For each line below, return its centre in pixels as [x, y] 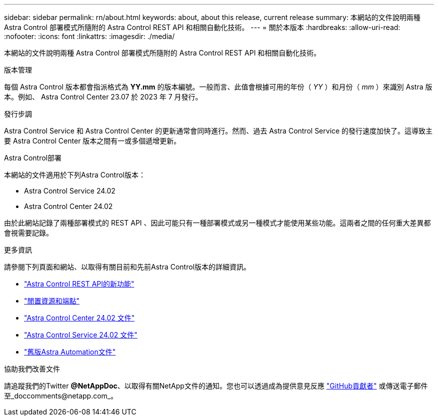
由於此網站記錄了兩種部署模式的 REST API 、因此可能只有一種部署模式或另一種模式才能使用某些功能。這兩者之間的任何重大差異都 [217, 223]
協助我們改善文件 [32, 369]
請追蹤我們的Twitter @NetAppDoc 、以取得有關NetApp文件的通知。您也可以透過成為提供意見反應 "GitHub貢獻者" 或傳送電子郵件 [216, 386]
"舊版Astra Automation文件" [70, 352]
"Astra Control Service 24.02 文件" [81, 335]
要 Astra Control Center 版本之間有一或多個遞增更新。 [92, 141]
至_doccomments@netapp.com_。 [61, 396]
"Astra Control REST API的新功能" [79, 284]
